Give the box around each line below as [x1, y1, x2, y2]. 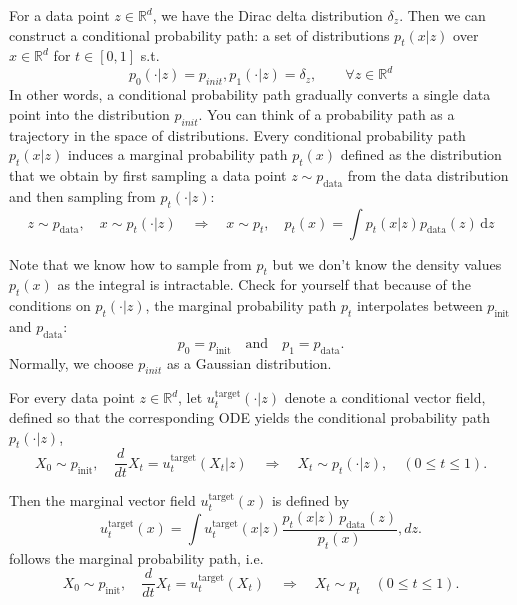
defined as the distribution [340, 144, 502, 165]
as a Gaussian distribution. [166, 352, 332, 373]
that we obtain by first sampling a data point [9, 165, 287, 186]
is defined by [271, 490, 350, 511]
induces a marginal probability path [67, 144, 288, 165]
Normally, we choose [9, 352, 134, 373]
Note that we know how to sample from [9, 253, 252, 274]
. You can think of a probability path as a [198, 103, 455, 124]
